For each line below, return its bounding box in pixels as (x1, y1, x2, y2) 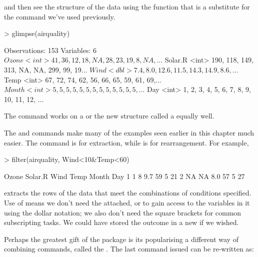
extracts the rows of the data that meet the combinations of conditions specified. (4, 187, 251, 198)
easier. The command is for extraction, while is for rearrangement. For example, (4, 137, 249, 147)
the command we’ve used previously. (4, 11, 115, 21)
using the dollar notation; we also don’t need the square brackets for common (4, 207, 241, 217)
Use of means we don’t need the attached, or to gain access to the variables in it (4, 197, 250, 207)
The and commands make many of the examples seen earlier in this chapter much (4, 127, 254, 137)
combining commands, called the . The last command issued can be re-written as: (4, 243, 254, 254)
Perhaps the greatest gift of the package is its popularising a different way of (4, 233, 238, 244)
